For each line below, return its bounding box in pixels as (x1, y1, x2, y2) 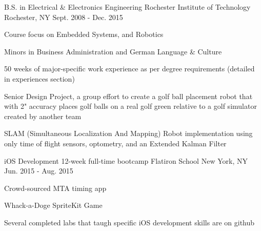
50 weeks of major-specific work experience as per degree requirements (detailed (4, 63, 255, 74)
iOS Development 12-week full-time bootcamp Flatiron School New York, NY (4, 155, 248, 166)
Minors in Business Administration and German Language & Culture (4, 46, 222, 56)
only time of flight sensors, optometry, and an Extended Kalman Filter (4, 138, 227, 148)
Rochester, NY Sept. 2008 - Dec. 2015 (4, 11, 123, 22)
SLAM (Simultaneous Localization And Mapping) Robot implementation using (4, 128, 253, 139)
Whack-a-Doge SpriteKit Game (4, 200, 103, 210)
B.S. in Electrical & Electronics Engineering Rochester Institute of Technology (4, 2, 251, 12)
